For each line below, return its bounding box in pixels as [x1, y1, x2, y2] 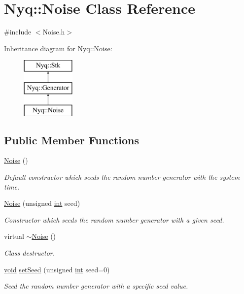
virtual [4, 231, 24, 241]
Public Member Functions [4, 132, 139, 147]
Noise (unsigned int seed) [4, 198, 80, 208]
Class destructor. [4, 248, 55, 258]
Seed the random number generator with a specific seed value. [4, 281, 188, 291]
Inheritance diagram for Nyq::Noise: [4, 43, 112, 53]
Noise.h [42, 27, 65, 37]
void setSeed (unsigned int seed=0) [4, 264, 110, 274]
